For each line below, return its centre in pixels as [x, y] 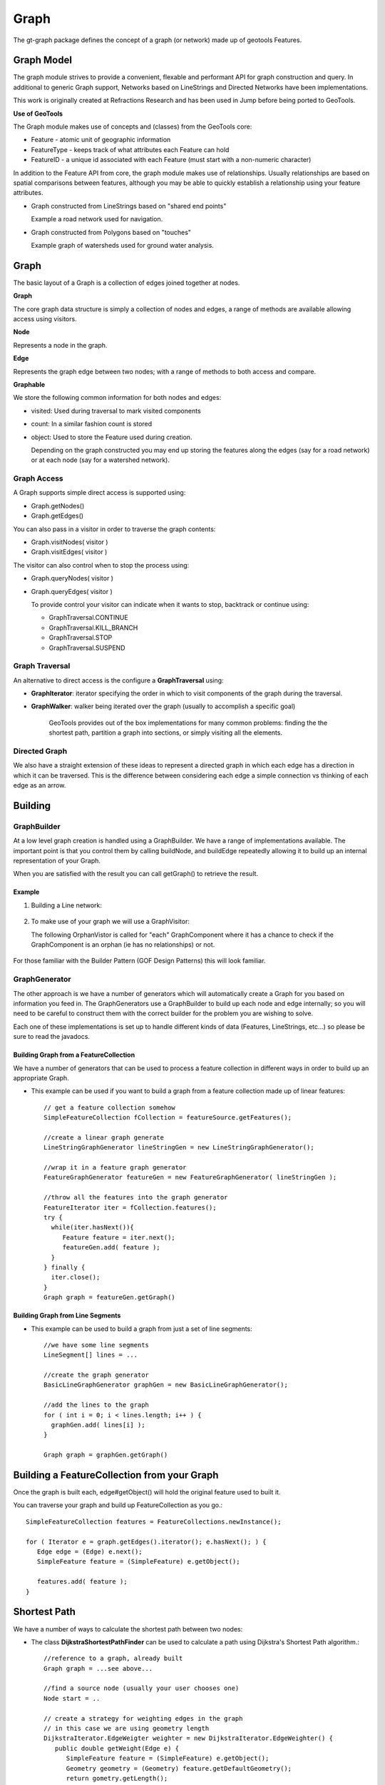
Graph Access [38, 478]
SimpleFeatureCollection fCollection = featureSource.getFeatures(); [168, 1118]
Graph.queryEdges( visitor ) [72, 591]
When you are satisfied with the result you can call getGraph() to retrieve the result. [136, 874]
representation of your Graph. [57, 861]
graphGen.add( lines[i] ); [98, 1425]
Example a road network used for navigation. [97, 219]
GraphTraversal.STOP [81, 638]
